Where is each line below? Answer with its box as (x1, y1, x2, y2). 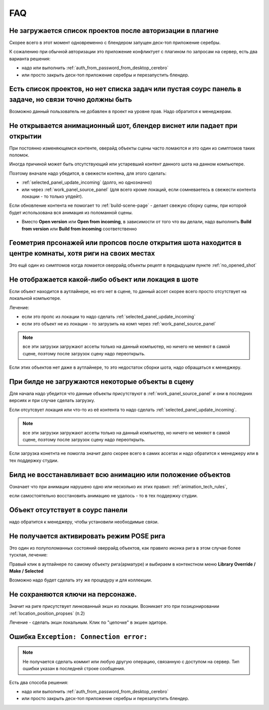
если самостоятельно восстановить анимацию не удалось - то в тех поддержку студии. (9, 493, 198, 498)
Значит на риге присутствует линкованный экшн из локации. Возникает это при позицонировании (9, 603, 219, 609)
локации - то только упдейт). (21, 193, 83, 199)
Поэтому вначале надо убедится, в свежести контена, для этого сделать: (9, 170, 167, 176)
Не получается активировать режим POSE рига (9, 532, 165, 540)
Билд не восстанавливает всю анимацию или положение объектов (9, 470, 231, 479)
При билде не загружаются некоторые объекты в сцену (9, 377, 194, 386)
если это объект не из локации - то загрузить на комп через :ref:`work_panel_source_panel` (21, 320, 216, 326)
